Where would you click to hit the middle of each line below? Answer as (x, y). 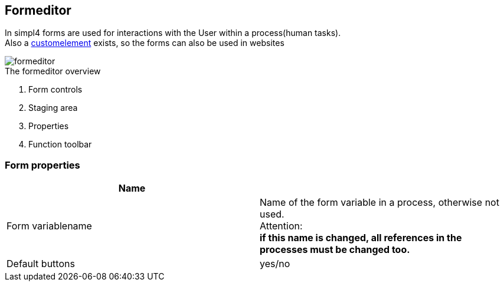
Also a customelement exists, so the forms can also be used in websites (145, 43)
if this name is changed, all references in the (361, 238)
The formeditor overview (53, 71)
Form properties (42, 165)
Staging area (53, 108)
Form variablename (49, 226)
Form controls (55, 90)
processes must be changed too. (335, 250)
